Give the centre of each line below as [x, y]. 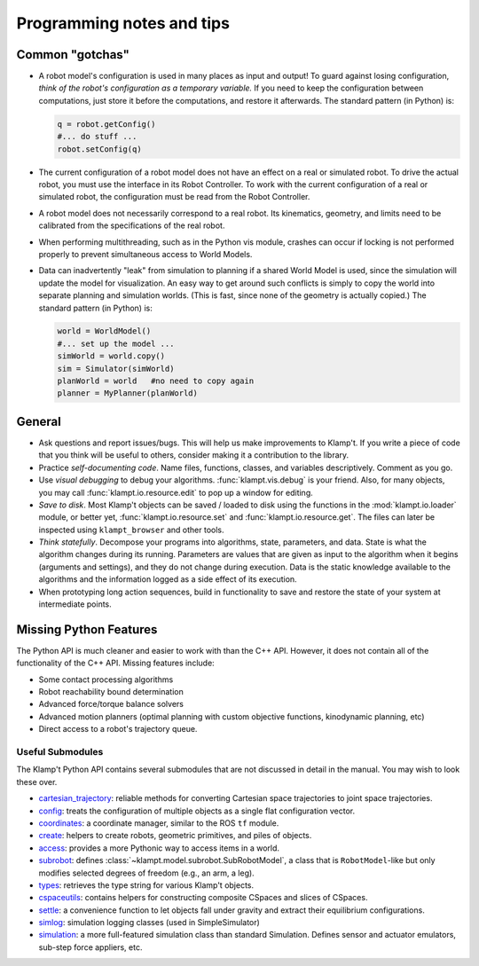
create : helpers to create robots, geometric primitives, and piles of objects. [175, 836]
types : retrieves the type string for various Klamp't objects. [146, 885]
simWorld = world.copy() [111, 356]
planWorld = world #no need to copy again [156, 381]
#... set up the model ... [116, 343]
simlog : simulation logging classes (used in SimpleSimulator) [149, 923]
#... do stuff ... [97, 137]
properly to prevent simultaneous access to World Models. [145, 254]
